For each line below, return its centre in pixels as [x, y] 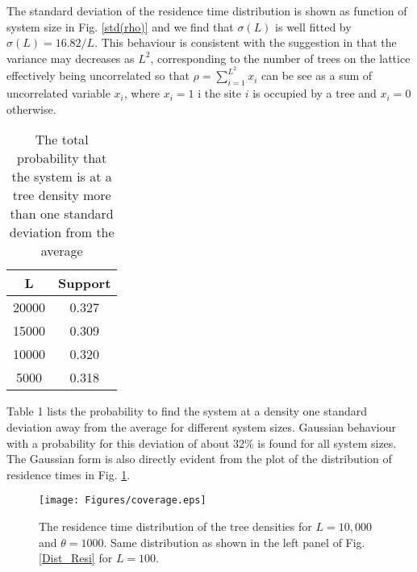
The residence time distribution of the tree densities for [175, 526]
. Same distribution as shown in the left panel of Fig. [234, 542]
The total [62, 140]
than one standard [62, 214]
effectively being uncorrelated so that [98, 75]
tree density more [62, 195]
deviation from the [62, 232]
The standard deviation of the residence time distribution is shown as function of [207, 10]
